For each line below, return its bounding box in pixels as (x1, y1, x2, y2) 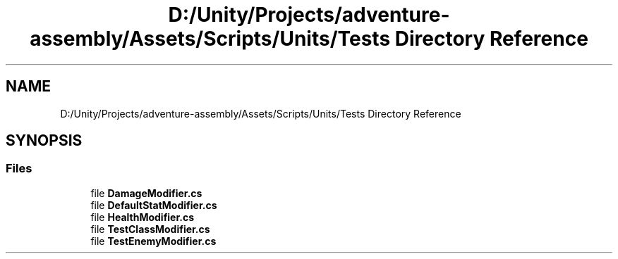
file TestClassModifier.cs (90, 222, 210, 235)
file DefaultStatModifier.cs (90, 198, 217, 211)
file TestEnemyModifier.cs (90, 234, 217, 247)
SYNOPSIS (6, 132, 83, 150)
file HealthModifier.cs (90, 210, 195, 223)
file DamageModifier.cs (90, 187, 202, 199)
